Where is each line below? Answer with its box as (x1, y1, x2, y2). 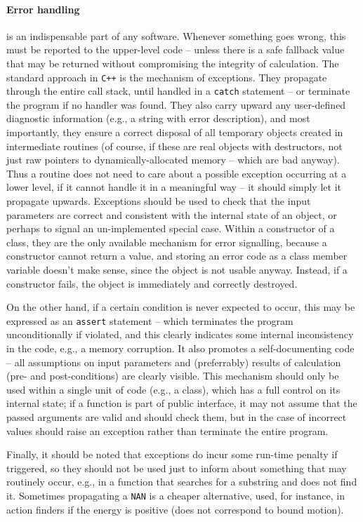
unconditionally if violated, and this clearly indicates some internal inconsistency (6, 327, 354, 342)
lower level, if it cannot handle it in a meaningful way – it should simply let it (6, 180, 341, 194)
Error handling (6, 1, 80, 16)
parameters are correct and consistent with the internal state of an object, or (6, 207, 337, 222)
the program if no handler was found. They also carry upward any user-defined (6, 97, 346, 112)
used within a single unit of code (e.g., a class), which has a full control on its (6, 382, 341, 396)
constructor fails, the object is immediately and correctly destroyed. (6, 276, 298, 290)
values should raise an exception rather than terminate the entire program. (6, 423, 329, 438)
